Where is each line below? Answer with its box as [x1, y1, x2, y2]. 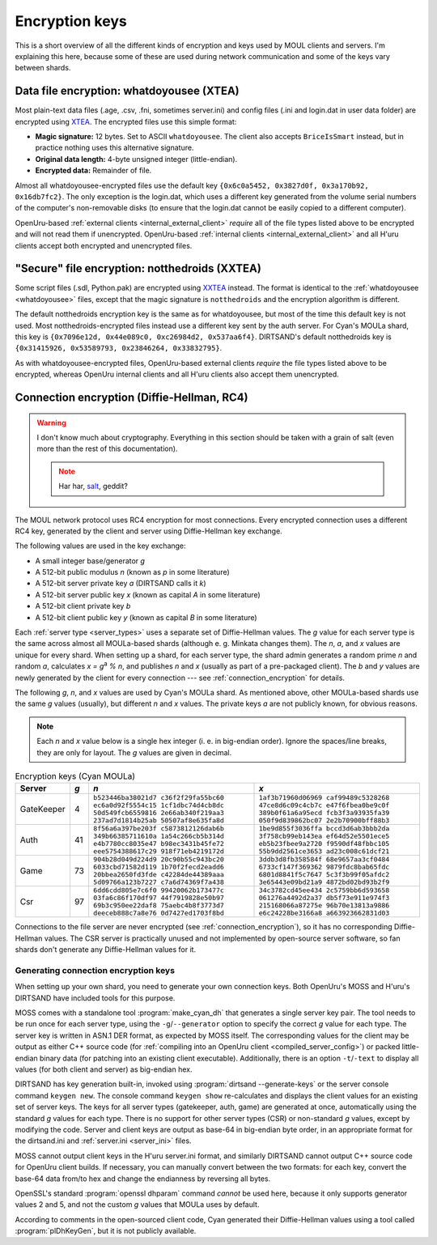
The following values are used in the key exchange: [15, 541, 186, 550]
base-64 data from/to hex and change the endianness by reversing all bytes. [15, 1174, 271, 1183]
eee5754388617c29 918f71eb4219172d [93, 847, 224, 856]
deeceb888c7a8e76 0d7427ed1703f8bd [93, 909, 224, 918]
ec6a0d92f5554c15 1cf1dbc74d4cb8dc [93, 801, 224, 809]
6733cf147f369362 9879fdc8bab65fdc [258, 863, 390, 872]
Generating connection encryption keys [15, 964, 176, 975]
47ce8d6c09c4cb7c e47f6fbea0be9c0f [258, 801, 390, 809]
